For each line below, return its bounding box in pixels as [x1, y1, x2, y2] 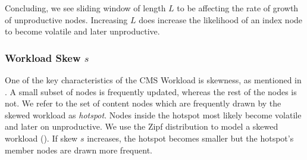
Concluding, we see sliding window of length [5, 2, 166, 14]
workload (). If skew [5, 131, 78, 144]
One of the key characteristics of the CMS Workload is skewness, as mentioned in [5, 74, 302, 86]
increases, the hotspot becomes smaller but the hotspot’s [87, 131, 294, 144]
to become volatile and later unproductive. [5, 25, 160, 37]
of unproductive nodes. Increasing [5, 13, 128, 26]
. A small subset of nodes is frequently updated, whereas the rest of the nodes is [5, 85, 297, 98]
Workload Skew [5, 50, 81, 65]
